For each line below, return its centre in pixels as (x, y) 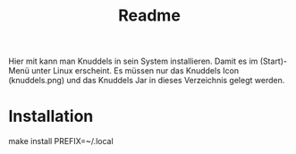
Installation (51, 116)
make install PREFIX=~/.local (61, 141)
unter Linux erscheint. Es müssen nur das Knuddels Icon (135, 71)
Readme (149, 16)
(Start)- (274, 61)
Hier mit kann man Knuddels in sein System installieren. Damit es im (133, 61)
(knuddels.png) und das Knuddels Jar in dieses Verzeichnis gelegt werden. (147, 81)
